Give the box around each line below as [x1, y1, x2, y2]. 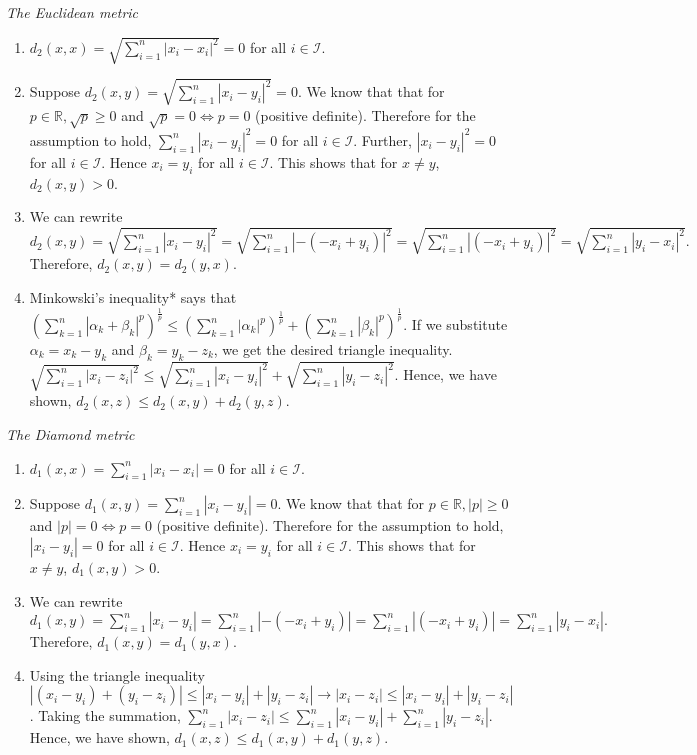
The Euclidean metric [6, 2, 139, 22]
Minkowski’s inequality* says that [29, 287, 237, 308]
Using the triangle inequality [29, 664, 205, 685]
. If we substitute [403, 314, 508, 335]
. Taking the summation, [29, 705, 181, 726]
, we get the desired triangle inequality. [213, 339, 453, 360]
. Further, [353, 129, 412, 150]
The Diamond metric [6, 423, 135, 444]
